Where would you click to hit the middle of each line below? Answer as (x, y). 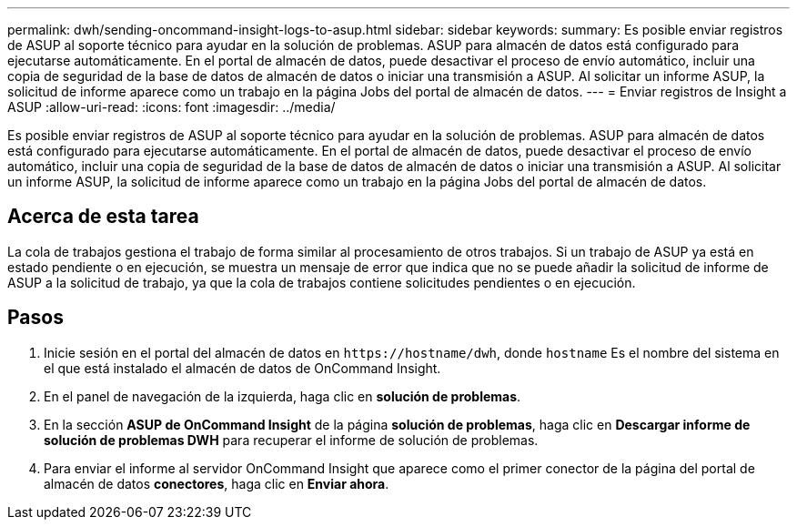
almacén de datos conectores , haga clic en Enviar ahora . (217, 483)
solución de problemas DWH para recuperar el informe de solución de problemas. (291, 440)
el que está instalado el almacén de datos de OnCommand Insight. (242, 368)
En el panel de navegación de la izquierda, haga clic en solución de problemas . (282, 396)
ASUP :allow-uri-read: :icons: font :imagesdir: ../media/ (172, 107)
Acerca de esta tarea (103, 217)
